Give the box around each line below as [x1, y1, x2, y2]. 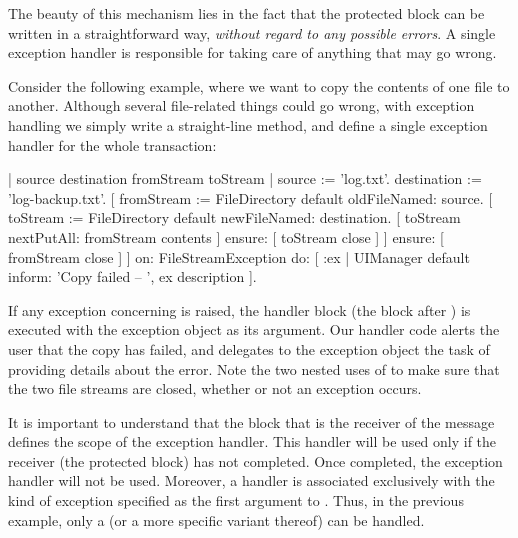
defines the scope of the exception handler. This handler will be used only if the [8, 431, 497, 452]
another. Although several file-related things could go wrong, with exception [8, 95, 475, 116]
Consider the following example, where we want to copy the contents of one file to [8, 75, 510, 96]
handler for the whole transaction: [8, 134, 217, 155]
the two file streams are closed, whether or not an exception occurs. [8, 378, 422, 399]
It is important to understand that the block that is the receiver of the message [8, 411, 495, 432]
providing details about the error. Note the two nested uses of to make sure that [8, 358, 500, 379]
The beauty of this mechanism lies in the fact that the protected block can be [8, 3, 485, 23]
